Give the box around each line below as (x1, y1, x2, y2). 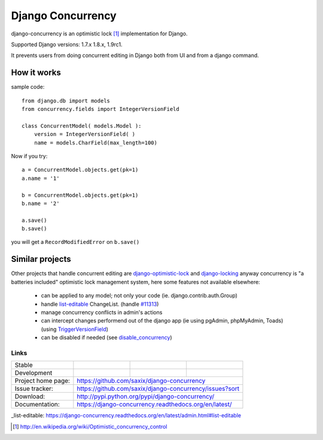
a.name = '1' (22, 174, 60, 182)
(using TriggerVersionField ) (41, 326, 109, 333)
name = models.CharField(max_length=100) (33, 139, 158, 146)
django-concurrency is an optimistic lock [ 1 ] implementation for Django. (11, 30, 188, 37)
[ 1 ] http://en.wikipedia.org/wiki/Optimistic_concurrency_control (13, 423, 167, 430)
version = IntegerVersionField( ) (33, 131, 136, 138)
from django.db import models (22, 97, 111, 104)
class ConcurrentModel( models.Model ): (22, 122, 142, 129)
